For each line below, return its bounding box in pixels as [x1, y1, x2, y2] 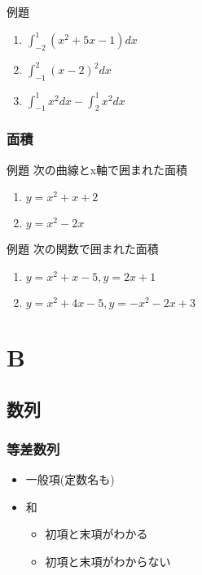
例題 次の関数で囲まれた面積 [7, 240, 159, 257]
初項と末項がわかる [45, 525, 148, 542]
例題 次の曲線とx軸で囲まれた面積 [7, 160, 188, 178]
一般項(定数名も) [25, 471, 115, 488]
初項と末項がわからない [45, 553, 171, 570]
